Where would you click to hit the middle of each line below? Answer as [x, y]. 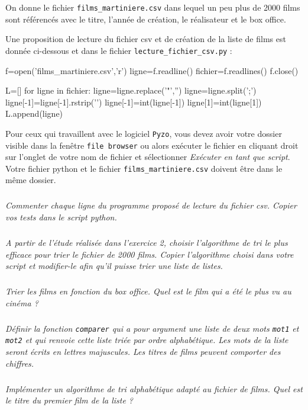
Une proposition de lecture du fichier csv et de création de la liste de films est [146, 39]
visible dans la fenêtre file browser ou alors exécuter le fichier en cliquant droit [152, 145]
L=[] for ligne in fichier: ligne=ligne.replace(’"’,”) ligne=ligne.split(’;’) [131, 90]
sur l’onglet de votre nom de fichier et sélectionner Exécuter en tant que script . [148, 157]
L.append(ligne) [34, 113]
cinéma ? [22, 302]
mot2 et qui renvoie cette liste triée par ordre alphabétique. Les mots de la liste [147, 340]
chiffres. [20, 363]
